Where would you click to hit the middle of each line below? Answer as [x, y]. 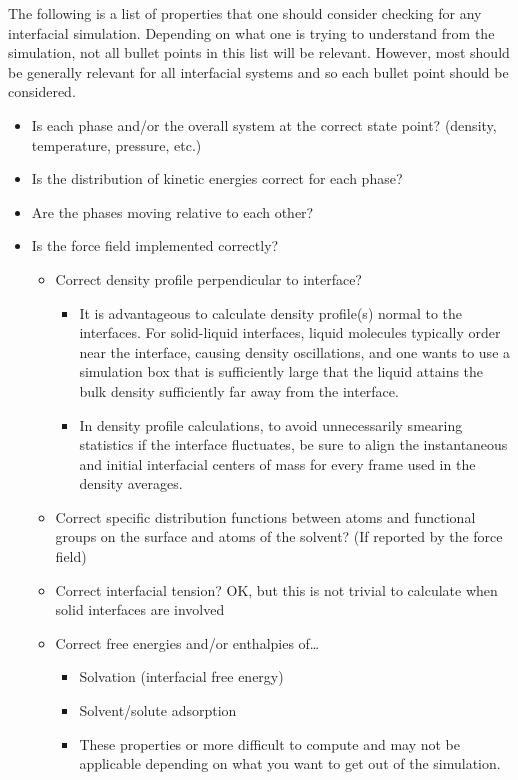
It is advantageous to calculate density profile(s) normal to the [271, 312]
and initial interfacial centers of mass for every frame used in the [277, 463]
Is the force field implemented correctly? [155, 245]
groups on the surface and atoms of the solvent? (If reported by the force [279, 536]
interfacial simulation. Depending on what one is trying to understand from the [251, 32]
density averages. [131, 483]
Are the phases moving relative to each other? [172, 211]
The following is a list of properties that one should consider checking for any [245, 13]
